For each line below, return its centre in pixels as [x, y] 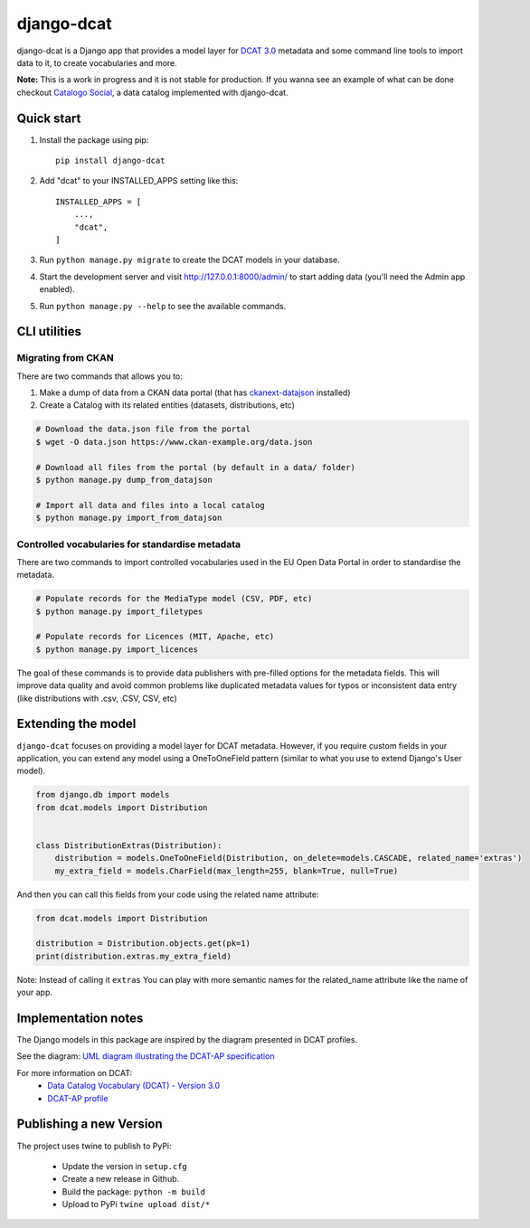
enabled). [57, 289]
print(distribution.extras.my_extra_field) [134, 956]
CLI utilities [49, 331]
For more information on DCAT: [75, 1072]
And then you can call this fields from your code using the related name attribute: [168, 894]
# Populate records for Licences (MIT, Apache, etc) [155, 637]
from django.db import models [103, 795]
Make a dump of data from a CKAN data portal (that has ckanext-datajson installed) [195, 392]
